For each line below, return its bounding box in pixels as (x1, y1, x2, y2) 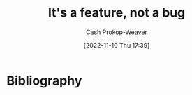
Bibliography (6, 73, 82, 88)
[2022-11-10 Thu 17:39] (83, 41, 150, 49)
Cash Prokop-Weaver (85, 28, 148, 36)
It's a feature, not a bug (47, 5, 186, 21)
